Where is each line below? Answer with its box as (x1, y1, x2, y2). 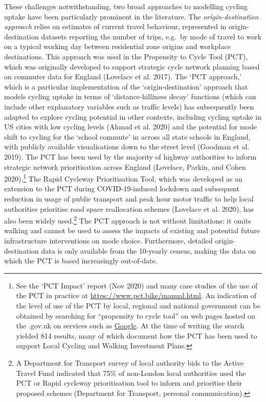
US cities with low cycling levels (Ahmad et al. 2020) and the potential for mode (4, 121, 257, 132)
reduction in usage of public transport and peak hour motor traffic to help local (4, 193, 254, 204)
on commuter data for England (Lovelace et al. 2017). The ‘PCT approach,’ (4, 71, 242, 82)
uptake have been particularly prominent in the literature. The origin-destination (4, 11, 259, 21)
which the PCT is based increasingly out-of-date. (4, 255, 158, 266)
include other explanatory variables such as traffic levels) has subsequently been (4, 101, 254, 111)
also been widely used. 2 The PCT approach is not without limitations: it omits (4, 214, 251, 226)
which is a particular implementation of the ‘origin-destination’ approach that (4, 81, 248, 92)
